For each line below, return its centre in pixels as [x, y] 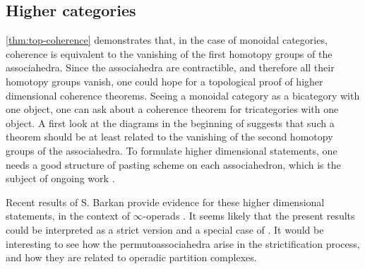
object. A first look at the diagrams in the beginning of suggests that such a [170, 122]
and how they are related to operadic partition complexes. [131, 257]
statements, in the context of [68, 216]
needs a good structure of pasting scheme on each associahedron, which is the [173, 164]
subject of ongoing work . [60, 178]
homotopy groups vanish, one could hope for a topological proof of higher [164, 81]
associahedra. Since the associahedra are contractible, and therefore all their [170, 67]
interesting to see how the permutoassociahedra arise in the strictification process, [183, 243]
